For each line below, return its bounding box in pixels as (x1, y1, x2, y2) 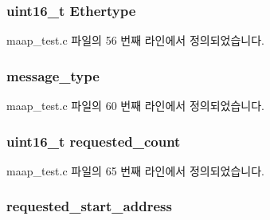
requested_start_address (6, 196, 172, 216)
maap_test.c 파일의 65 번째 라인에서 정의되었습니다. (6, 162, 264, 179)
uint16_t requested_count (6, 131, 181, 151)
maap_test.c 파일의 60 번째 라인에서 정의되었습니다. (6, 97, 264, 114)
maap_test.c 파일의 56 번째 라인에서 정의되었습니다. (6, 32, 264, 49)
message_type (6, 65, 100, 85)
